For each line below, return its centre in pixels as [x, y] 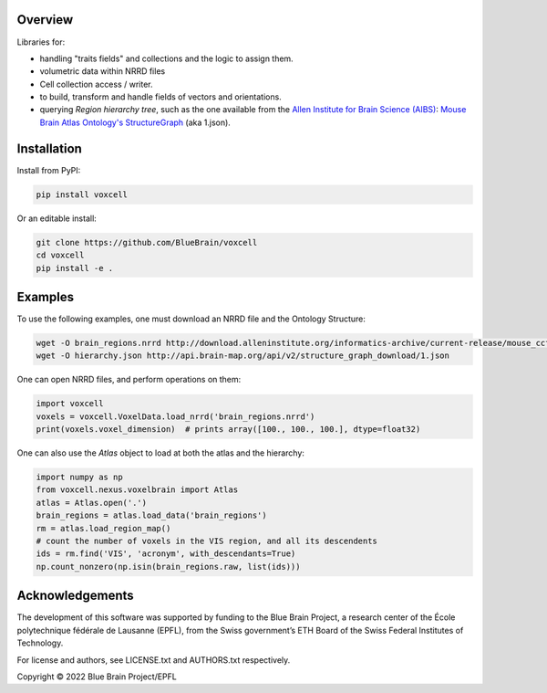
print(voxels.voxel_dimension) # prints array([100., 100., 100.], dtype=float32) [228, 430]
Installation [49, 148]
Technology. [40, 643]
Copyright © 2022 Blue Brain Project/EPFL [97, 677]
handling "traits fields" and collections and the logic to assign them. [166, 58]
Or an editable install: [57, 218]
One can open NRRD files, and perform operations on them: [129, 380]
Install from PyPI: [49, 170]
